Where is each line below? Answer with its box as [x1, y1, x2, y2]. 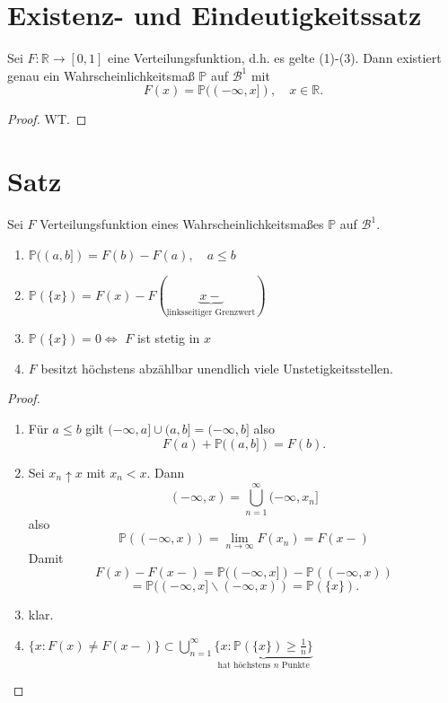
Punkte [281, 661, 310, 671]
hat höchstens [217, 661, 271, 671]
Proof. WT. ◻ [7, 110, 87, 128]
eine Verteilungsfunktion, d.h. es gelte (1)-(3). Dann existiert [108, 48, 442, 67]
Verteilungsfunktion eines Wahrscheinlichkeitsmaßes [40, 215, 324, 233]
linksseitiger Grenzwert [166, 307, 256, 317]
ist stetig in [136, 329, 200, 347]
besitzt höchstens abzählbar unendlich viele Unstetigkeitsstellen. [40, 358, 393, 377]
